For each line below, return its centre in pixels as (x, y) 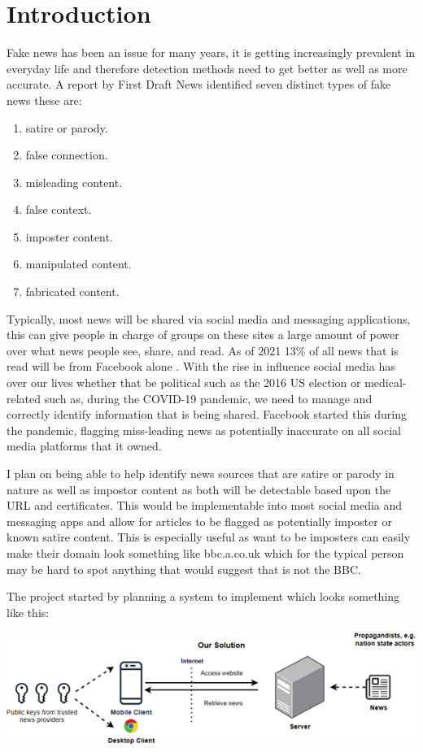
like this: (28, 612)
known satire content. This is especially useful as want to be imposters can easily (209, 537)
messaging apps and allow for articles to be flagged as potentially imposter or (199, 521)
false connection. (67, 155)
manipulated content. (78, 264)
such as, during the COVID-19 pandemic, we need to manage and (208, 398)
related (24, 398)
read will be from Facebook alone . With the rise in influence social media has (201, 366)
